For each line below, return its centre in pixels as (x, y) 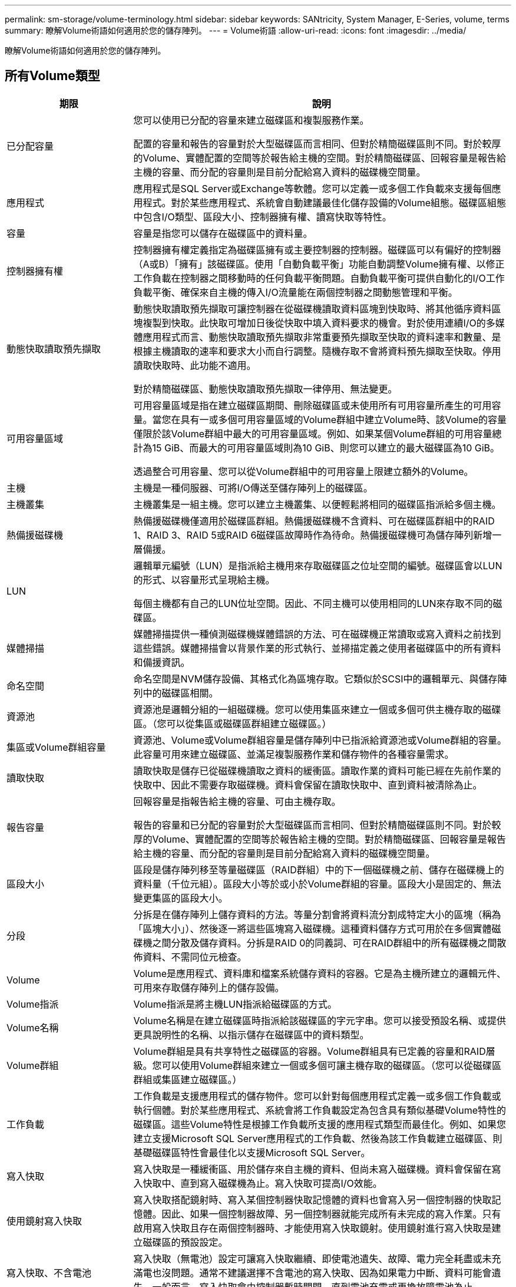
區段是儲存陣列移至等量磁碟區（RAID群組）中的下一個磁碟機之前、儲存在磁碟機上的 (319, 869)
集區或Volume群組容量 (56, 747)
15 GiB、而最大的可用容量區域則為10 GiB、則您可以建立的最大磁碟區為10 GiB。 (326, 448)
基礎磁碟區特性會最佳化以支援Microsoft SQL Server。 (252, 1152)
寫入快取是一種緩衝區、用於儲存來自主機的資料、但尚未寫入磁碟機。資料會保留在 (312, 1169)
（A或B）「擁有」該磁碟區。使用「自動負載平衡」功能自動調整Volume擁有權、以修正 (319, 264)
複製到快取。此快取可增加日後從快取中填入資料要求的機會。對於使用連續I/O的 (314, 323)
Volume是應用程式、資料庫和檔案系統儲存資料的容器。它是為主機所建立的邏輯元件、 (320, 973)
